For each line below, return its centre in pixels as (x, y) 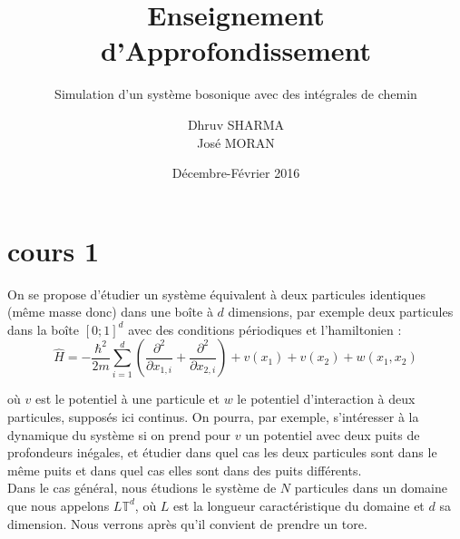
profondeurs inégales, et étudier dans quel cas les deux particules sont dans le (222, 452)
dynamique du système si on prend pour (119, 434)
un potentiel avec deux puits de (333, 434)
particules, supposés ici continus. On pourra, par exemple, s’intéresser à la (213, 416)
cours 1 (54, 250)
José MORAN (236, 142)
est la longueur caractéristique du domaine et (299, 505)
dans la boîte (44, 329)
